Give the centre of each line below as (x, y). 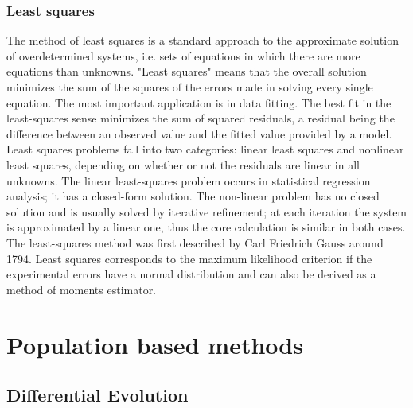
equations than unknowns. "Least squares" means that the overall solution (187, 71)
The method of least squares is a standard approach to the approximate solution (203, 40)
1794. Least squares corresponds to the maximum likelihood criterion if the (189, 258)
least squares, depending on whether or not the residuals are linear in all (183, 164)
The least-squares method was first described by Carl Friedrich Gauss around (195, 242)
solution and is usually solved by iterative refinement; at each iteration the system (207, 211)
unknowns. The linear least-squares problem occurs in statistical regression (189, 180)
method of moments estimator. (82, 289)
